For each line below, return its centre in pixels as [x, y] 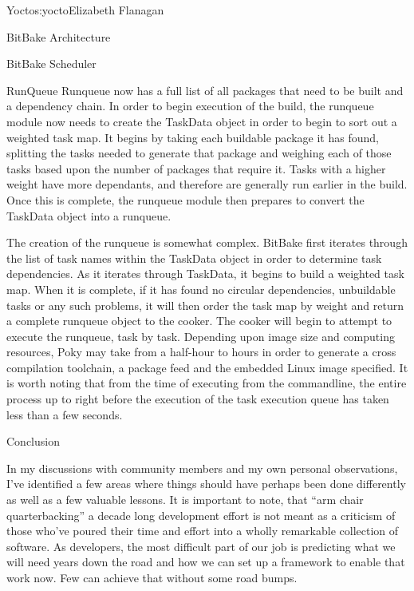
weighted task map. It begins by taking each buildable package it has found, [193, 137]
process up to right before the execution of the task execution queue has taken [198, 399]
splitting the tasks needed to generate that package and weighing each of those [199, 153]
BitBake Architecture [59, 36]
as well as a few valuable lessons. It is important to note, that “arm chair [185, 500]
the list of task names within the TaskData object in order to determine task [194, 258]
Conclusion [33, 441]
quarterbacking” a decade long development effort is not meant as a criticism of [201, 515]
